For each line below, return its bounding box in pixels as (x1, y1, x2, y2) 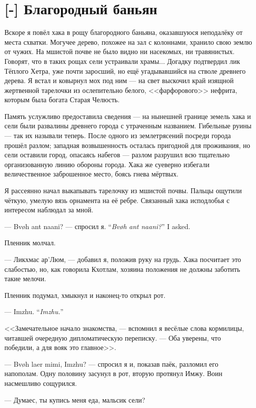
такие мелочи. (4, 273, 46, 284)
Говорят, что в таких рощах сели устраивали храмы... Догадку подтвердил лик (4, 56, 240, 66)
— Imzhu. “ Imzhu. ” (4, 306, 64, 317)
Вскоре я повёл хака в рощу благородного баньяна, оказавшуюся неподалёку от (4, 27, 243, 37)
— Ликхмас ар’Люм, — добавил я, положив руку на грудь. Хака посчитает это (4, 254, 241, 264)
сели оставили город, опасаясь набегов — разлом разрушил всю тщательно (4, 149, 230, 160)
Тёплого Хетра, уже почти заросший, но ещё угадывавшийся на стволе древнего (4, 65, 246, 76)
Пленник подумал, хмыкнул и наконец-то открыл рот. (4, 290, 166, 300)
